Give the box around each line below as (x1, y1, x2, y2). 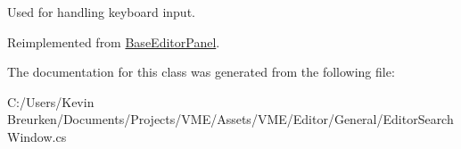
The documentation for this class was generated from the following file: (7, 62, 395, 81)
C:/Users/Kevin (7, 92, 95, 111)
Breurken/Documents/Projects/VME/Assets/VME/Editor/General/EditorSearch (7, 110, 454, 128)
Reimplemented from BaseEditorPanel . (7, 32, 220, 51)
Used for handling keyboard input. (7, 3, 195, 21)
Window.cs (7, 127, 67, 145)
